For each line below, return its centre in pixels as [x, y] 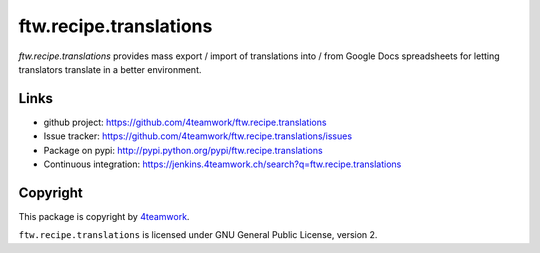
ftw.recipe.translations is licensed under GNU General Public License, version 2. [198, 235]
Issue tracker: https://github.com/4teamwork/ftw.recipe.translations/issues [198, 136]
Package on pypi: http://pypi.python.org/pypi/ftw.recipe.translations [183, 150]
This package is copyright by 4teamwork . [104, 216]
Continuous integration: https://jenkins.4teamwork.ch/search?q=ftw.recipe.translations [222, 164]
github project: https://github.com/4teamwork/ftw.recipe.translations [185, 122]
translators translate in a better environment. [110, 69]
